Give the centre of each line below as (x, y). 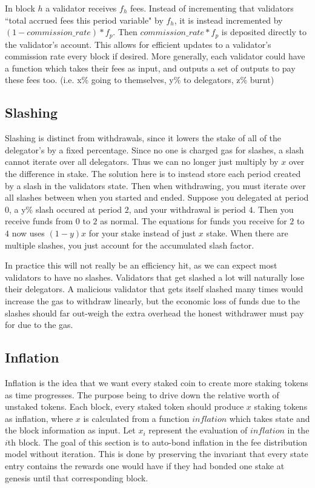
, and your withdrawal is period (187, 209)
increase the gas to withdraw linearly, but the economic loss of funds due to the (152, 300)
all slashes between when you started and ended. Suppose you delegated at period (157, 197)
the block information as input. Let (70, 430)
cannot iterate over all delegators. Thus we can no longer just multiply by (142, 162)
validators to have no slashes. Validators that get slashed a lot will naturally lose (155, 277)
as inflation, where (39, 418)
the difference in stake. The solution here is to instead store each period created (153, 173)
